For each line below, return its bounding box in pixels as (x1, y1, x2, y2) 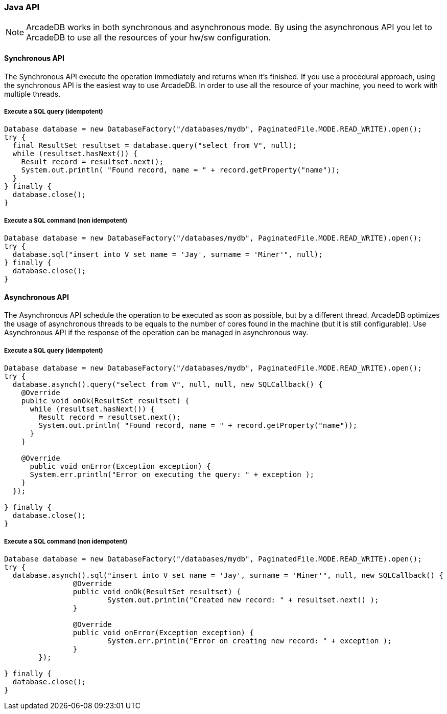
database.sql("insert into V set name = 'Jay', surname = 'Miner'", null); (12, 250, 323, 259)
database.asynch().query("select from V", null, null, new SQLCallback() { (12, 380, 323, 389)
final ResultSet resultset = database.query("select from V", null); (12, 141, 297, 150)
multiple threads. (4, 89, 61, 98)
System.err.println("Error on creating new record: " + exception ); (107, 636, 392, 645)
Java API (4, 2, 40, 12)
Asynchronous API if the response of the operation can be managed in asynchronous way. (4, 328, 309, 337)
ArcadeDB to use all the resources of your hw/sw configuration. (26, 32, 271, 43)
